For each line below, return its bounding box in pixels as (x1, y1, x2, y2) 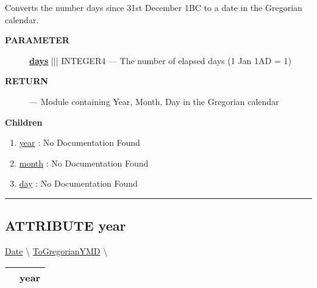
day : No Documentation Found (19, 177, 138, 190)
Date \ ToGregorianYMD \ (5, 245, 108, 257)
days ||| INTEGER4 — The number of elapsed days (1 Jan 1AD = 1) (29, 54, 291, 67)
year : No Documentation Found (19, 136, 140, 149)
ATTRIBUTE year (5, 216, 126, 235)
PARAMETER (5, 34, 69, 46)
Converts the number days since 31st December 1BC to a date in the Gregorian (5, 1, 302, 13)
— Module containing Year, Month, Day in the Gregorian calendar (29, 95, 279, 107)
